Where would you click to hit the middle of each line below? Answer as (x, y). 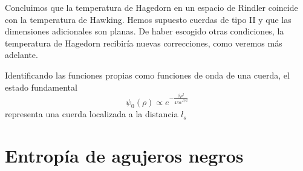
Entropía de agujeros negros (124, 156)
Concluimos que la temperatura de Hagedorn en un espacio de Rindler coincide (151, 7)
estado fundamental (41, 87)
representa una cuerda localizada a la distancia (92, 114)
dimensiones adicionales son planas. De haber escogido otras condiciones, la (145, 31)
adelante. (21, 55)
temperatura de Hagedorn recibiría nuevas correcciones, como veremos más (144, 43)
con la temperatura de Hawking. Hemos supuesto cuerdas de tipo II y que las (148, 19)
